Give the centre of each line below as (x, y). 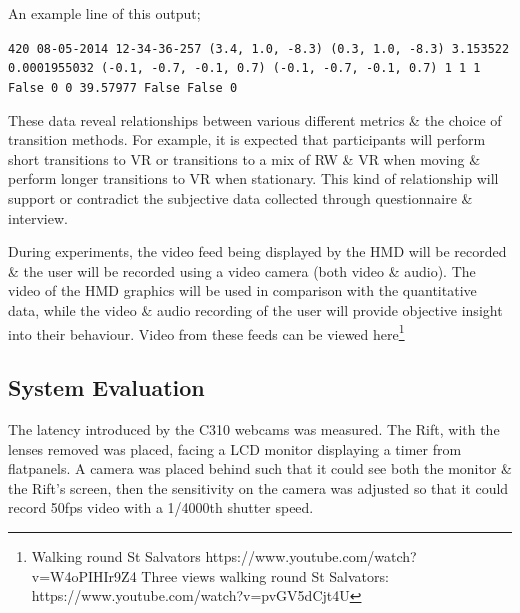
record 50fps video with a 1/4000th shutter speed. (161, 507)
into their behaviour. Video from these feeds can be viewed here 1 (206, 332)
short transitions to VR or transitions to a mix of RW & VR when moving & (244, 158)
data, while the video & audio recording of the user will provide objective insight (255, 309)
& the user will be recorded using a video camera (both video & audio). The (242, 270)
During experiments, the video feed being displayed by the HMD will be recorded (257, 251)
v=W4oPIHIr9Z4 (84, 575)
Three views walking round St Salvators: (265, 575)
